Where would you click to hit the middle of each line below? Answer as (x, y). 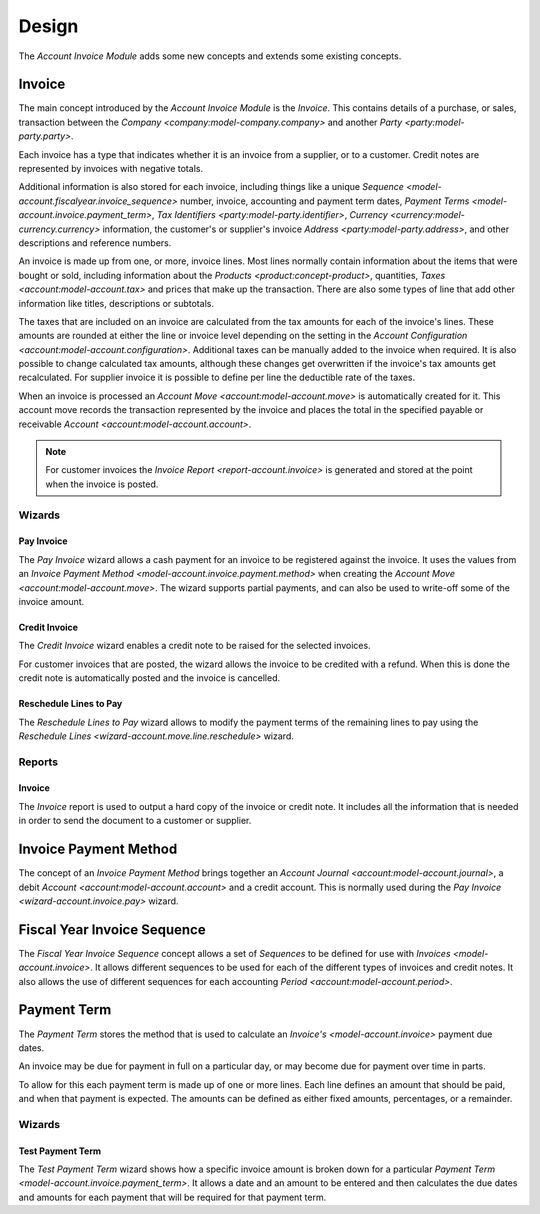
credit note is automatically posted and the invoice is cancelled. (149, 678)
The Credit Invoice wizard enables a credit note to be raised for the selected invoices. (194, 646)
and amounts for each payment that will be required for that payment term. (172, 1197)
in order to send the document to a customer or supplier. (135, 821)
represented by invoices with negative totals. (111, 169)
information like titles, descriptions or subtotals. (116, 303)
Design (48, 26)
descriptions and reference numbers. (95, 242)
